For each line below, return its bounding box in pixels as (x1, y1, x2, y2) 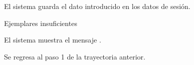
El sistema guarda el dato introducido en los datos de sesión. (4, 1, 190, 11)
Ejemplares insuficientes (4, 17, 77, 28)
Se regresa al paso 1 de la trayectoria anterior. (4, 51, 145, 61)
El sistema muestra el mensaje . (4, 34, 101, 45)
